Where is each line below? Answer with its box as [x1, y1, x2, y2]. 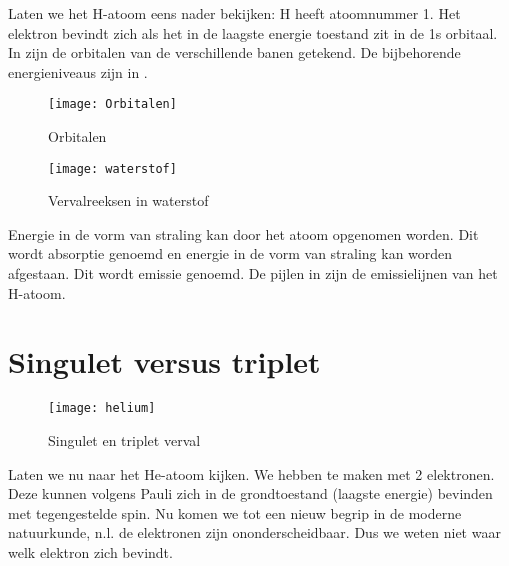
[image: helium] [48, 401, 156, 416]
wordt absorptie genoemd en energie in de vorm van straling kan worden [8, 243, 453, 264]
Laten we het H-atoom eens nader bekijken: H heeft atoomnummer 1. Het [8, 3, 461, 23]
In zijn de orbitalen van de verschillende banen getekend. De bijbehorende [8, 42, 461, 63]
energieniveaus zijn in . [8, 61, 148, 82]
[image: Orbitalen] [48, 97, 177, 112]
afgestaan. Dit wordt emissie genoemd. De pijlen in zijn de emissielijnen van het [8, 263, 498, 284]
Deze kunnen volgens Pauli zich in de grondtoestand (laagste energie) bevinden [8, 483, 493, 504]
